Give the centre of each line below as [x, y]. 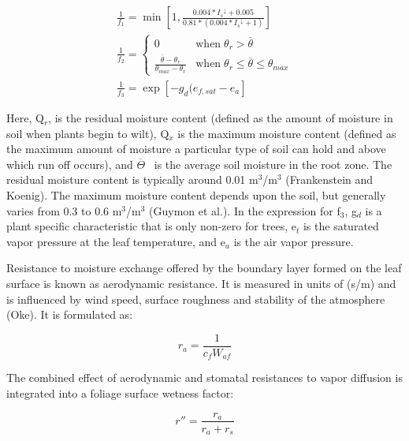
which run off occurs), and [70, 164]
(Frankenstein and [329, 179]
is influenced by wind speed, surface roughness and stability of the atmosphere [196, 299]
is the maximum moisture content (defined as [287, 133]
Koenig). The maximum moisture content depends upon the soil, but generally [196, 195]
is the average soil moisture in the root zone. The [273, 164]
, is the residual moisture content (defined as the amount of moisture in [221, 118]
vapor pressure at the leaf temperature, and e [116, 241]
